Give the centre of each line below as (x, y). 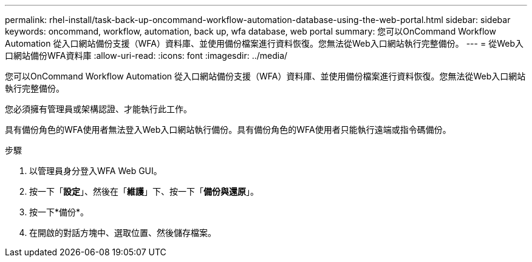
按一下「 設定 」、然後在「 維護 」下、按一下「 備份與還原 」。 (144, 191)
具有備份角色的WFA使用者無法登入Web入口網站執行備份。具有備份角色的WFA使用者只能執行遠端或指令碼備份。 (228, 129)
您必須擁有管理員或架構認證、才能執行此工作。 (98, 109)
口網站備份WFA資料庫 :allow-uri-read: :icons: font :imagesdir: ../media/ (146, 55)
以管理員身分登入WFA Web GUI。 (96, 171)
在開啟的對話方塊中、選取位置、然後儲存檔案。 (123, 233)
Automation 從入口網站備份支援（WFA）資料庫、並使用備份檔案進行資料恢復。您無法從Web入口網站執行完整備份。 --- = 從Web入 (264, 43)
